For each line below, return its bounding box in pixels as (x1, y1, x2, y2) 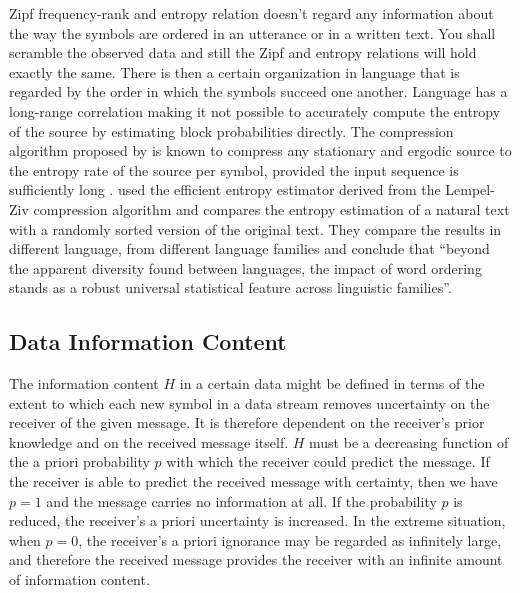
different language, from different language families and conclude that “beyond (9, 238, 490, 259)
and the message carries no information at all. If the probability (46, 490, 437, 511)
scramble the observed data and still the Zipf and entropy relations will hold (9, 42, 477, 63)
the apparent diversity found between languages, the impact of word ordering (9, 257, 482, 278)
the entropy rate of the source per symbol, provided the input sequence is (9, 159, 459, 180)
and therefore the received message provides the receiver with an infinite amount (9, 549, 503, 570)
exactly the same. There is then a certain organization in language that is (9, 61, 460, 82)
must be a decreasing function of (309, 431, 509, 452)
